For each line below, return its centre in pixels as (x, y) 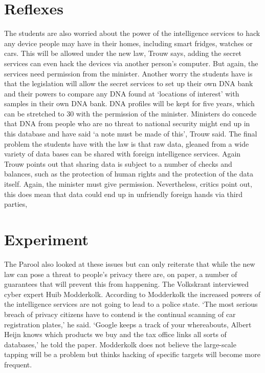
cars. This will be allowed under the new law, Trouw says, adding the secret (123, 53)
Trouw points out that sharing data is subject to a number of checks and (118, 163)
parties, (16, 204)
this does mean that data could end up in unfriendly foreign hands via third (123, 194)
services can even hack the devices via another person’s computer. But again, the (131, 63)
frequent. (18, 364)
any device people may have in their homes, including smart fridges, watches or (128, 43)
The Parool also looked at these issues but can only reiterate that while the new (130, 263)
